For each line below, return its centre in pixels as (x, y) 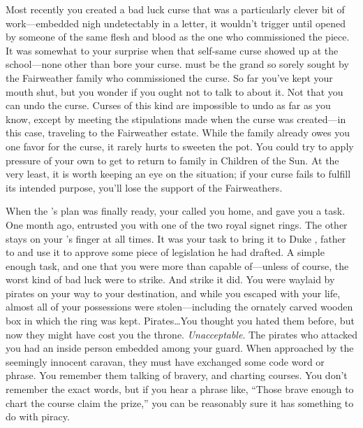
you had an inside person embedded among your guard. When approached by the (180, 348)
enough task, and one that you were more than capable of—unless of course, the (177, 265)
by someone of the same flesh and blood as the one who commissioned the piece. (178, 37)
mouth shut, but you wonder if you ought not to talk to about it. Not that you (175, 91)
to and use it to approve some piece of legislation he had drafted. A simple (165, 252)
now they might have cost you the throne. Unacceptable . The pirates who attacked (182, 334)
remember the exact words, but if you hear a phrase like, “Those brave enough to (180, 389)
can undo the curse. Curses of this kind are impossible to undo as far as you (168, 105)
